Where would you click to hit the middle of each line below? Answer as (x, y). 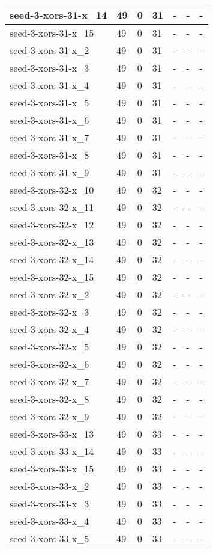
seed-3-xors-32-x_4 (49, 329)
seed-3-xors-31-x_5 (49, 102)
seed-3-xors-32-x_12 (52, 225)
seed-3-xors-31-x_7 (49, 137)
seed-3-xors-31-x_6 (49, 120)
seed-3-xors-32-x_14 (52, 259)
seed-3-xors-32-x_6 (49, 364)
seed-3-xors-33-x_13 (52, 434)
